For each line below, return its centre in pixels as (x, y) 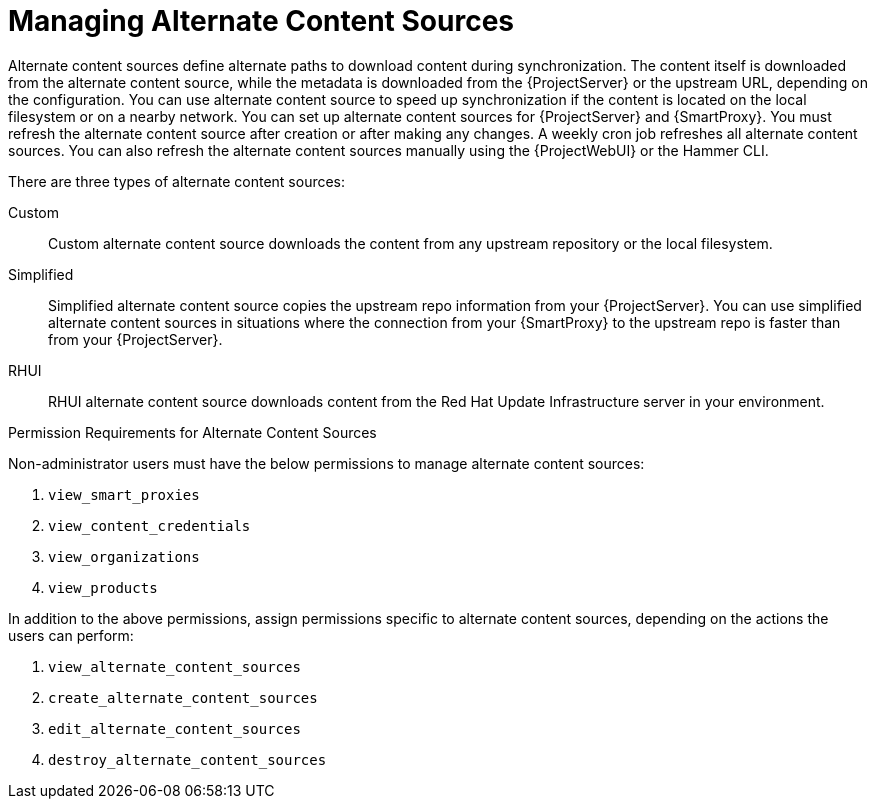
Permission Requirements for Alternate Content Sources (192, 432)
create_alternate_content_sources (183, 697)
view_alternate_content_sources (174, 666)
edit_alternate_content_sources (174, 728)
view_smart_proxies (124, 494)
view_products (103, 587)
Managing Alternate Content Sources (261, 21)
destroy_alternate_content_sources (187, 759)
